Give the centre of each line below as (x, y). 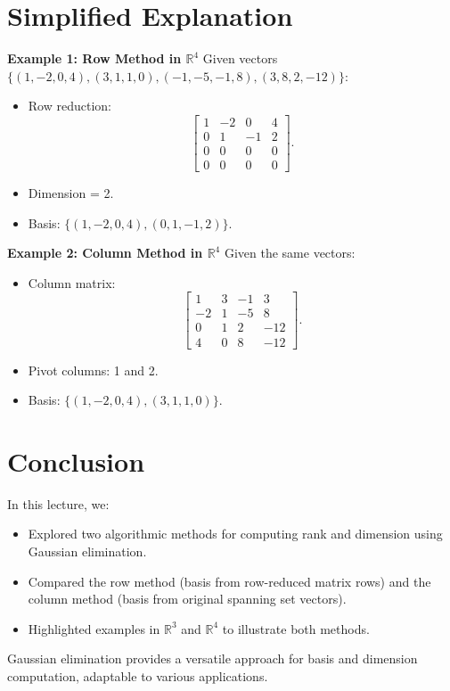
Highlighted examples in (94, 628)
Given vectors (240, 58)
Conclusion (76, 461)
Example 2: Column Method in (105, 253)
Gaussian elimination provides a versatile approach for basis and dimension (213, 658)
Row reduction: (70, 106)
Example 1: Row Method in (94, 58)
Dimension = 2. (71, 193)
